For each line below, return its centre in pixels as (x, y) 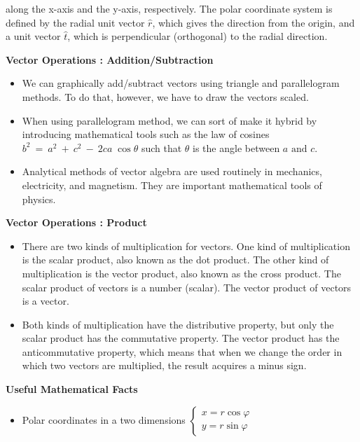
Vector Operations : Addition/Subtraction (110, 59)
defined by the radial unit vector (75, 22)
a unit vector (33, 36)
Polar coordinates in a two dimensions (104, 419)
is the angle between (236, 147)
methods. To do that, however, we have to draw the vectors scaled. (165, 96)
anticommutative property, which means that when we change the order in (182, 351)
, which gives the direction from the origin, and (254, 22)
